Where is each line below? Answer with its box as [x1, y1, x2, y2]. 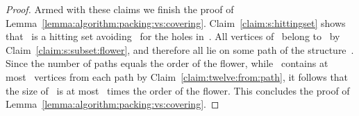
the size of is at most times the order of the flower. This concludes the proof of [6, 83, 350, 97]
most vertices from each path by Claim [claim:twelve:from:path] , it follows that [6, 69, 349, 84]
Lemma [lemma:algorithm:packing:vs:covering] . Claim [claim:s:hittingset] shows [6, 15, 346, 30]
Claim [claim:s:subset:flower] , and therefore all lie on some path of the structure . [6, 42, 354, 57]
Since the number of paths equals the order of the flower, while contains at [6, 56, 328, 70]
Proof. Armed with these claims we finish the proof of [6, 2, 234, 16]
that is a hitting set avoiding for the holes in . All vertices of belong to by [6, 29, 340, 43]
